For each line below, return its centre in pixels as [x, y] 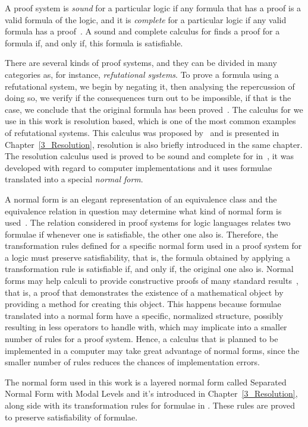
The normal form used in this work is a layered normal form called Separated [146, 382]
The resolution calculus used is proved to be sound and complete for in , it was [149, 156]
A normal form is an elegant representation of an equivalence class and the [141, 199]
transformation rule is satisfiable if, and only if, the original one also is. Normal [149, 269]
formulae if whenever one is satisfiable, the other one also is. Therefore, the [142, 234]
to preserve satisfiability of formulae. [71, 417]
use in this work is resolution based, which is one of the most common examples [150, 121]
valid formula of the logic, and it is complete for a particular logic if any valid [146, 19]
